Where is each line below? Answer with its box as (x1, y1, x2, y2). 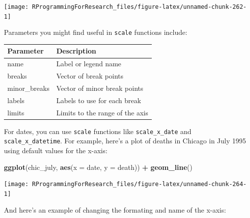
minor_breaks (7, 83, 50, 93)
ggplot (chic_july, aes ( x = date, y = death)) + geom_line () (4, 162, 193, 172)
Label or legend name (56, 58, 121, 69)
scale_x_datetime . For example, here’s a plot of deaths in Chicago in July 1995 (4, 136, 246, 146)
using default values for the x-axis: (4, 145, 108, 156)
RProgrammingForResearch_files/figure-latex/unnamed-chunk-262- (32, 3, 247, 10)
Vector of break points (56, 71, 124, 81)
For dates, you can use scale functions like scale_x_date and (4, 126, 192, 136)
